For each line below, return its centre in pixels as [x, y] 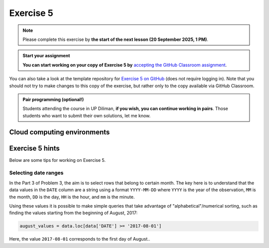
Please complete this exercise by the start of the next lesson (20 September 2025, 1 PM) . [116, 39]
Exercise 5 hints [34, 148]
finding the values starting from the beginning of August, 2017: [73, 213]
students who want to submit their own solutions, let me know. [87, 116]
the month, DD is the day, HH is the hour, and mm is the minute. [72, 197]
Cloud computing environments [60, 132]
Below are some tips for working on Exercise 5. [57, 160]
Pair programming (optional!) [53, 99]
